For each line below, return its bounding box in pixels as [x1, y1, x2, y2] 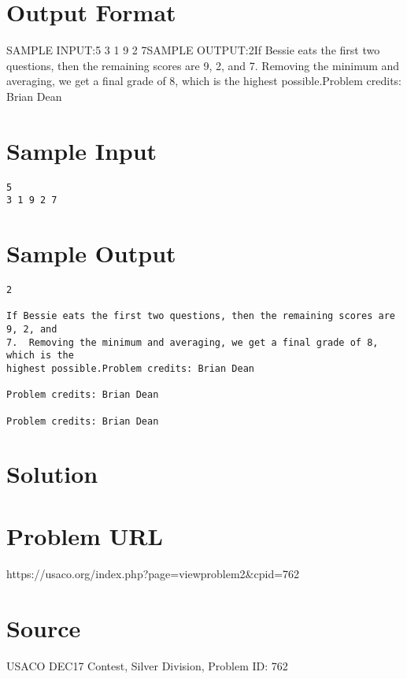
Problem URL [6, 519, 163, 551]
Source [6, 611, 81, 644]
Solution [6, 458, 98, 490]
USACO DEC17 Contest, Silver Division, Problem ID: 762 [6, 657, 288, 673]
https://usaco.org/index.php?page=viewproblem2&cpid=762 [6, 565, 300, 581]
